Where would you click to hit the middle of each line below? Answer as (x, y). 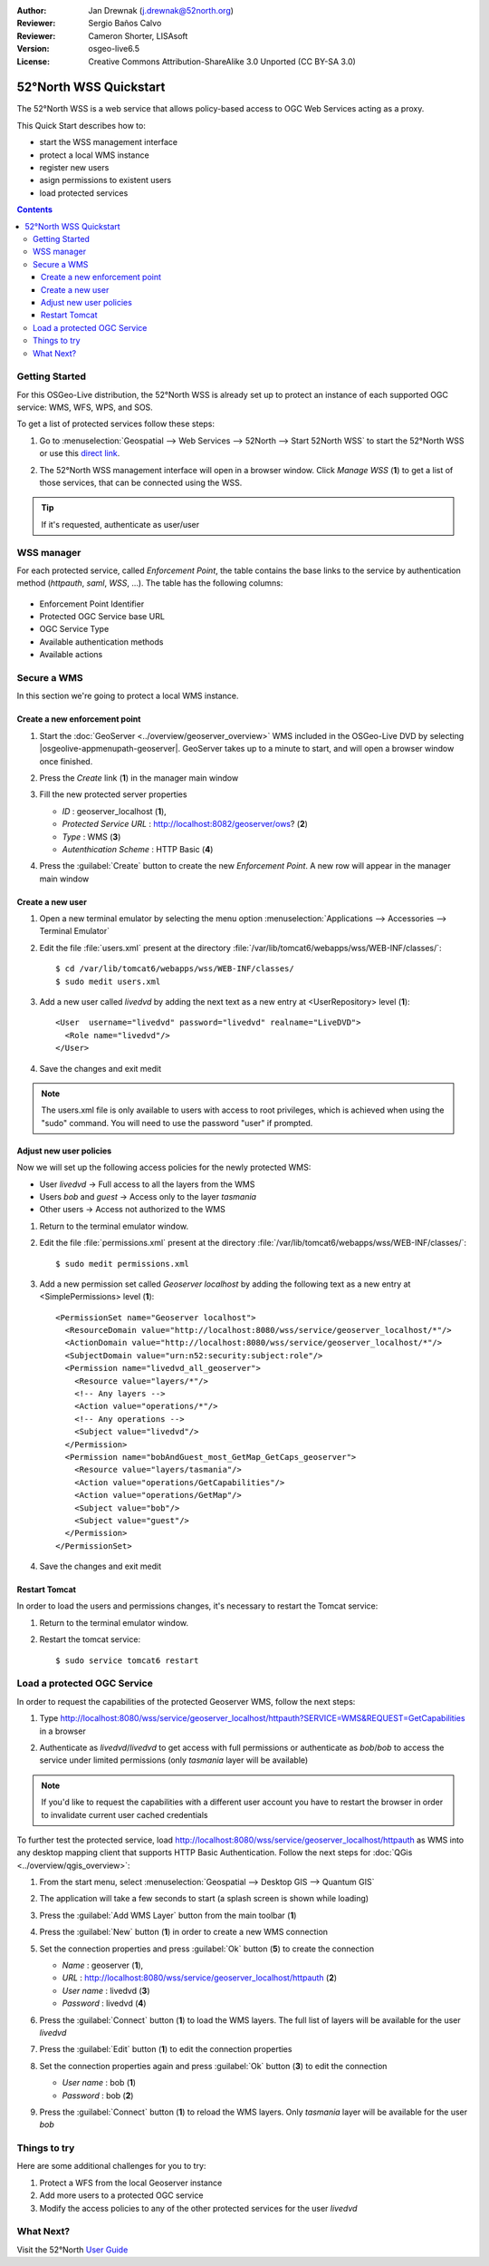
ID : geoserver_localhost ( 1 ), (114, 811)
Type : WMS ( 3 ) (91, 836)
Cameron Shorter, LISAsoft (138, 35)
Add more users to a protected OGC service (121, 2195)
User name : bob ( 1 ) (99, 2083)
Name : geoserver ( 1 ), (103, 1965)
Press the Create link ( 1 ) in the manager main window (139, 778)
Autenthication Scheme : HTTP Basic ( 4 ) (138, 849)
